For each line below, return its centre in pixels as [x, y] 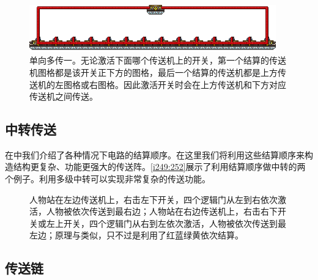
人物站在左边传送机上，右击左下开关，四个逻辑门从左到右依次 [153, 199]
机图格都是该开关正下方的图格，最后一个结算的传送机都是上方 [153, 72]
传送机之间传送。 [64, 96]
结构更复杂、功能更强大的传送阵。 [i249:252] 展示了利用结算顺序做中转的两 [159, 167]
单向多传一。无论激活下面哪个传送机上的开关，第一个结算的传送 [158, 60]
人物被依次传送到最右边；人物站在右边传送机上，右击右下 [162, 211]
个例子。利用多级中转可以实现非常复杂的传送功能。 [108, 179]
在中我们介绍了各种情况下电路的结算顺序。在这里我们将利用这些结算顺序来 [155, 154]
